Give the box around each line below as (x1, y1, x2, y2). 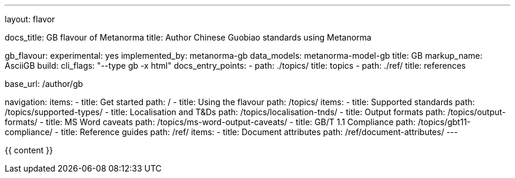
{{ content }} (5, 145, 53, 155)
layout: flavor (5, 14, 55, 24)
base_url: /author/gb (5, 79, 83, 89)
